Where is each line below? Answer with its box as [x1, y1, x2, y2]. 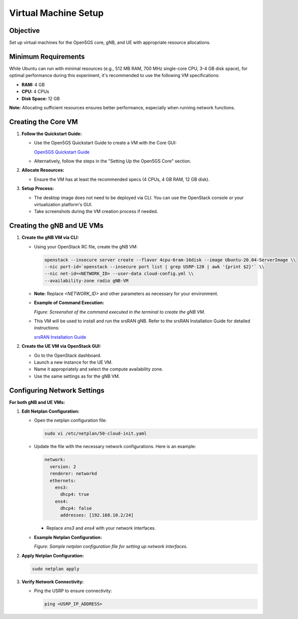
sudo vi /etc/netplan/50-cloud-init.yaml [44, 431, 147, 437]
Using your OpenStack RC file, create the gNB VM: [34, 243, 138, 249]
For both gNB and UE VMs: [9, 399, 66, 405]
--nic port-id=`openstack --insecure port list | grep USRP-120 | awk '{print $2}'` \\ [44, 264, 265, 270]
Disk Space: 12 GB [21, 95, 60, 101]
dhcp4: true [60, 492, 89, 497]
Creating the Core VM [9, 117, 78, 126]
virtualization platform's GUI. [34, 201, 93, 207]
